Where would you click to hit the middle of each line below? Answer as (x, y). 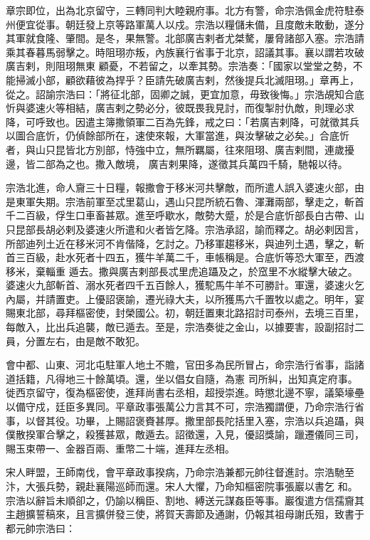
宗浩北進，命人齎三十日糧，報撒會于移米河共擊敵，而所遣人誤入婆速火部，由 (185, 187)
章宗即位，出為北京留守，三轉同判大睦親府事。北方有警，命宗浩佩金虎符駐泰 (185, 10)
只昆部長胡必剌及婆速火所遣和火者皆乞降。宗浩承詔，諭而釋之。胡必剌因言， (185, 229)
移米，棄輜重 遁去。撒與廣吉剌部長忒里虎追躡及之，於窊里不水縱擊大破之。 (182, 271)
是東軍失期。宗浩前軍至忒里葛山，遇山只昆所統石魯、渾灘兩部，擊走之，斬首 (185, 201)
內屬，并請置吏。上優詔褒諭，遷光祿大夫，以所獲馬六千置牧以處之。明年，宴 (185, 298)
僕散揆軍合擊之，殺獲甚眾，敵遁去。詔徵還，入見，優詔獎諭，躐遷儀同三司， (185, 434)
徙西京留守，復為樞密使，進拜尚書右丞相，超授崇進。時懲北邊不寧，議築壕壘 (185, 392)
